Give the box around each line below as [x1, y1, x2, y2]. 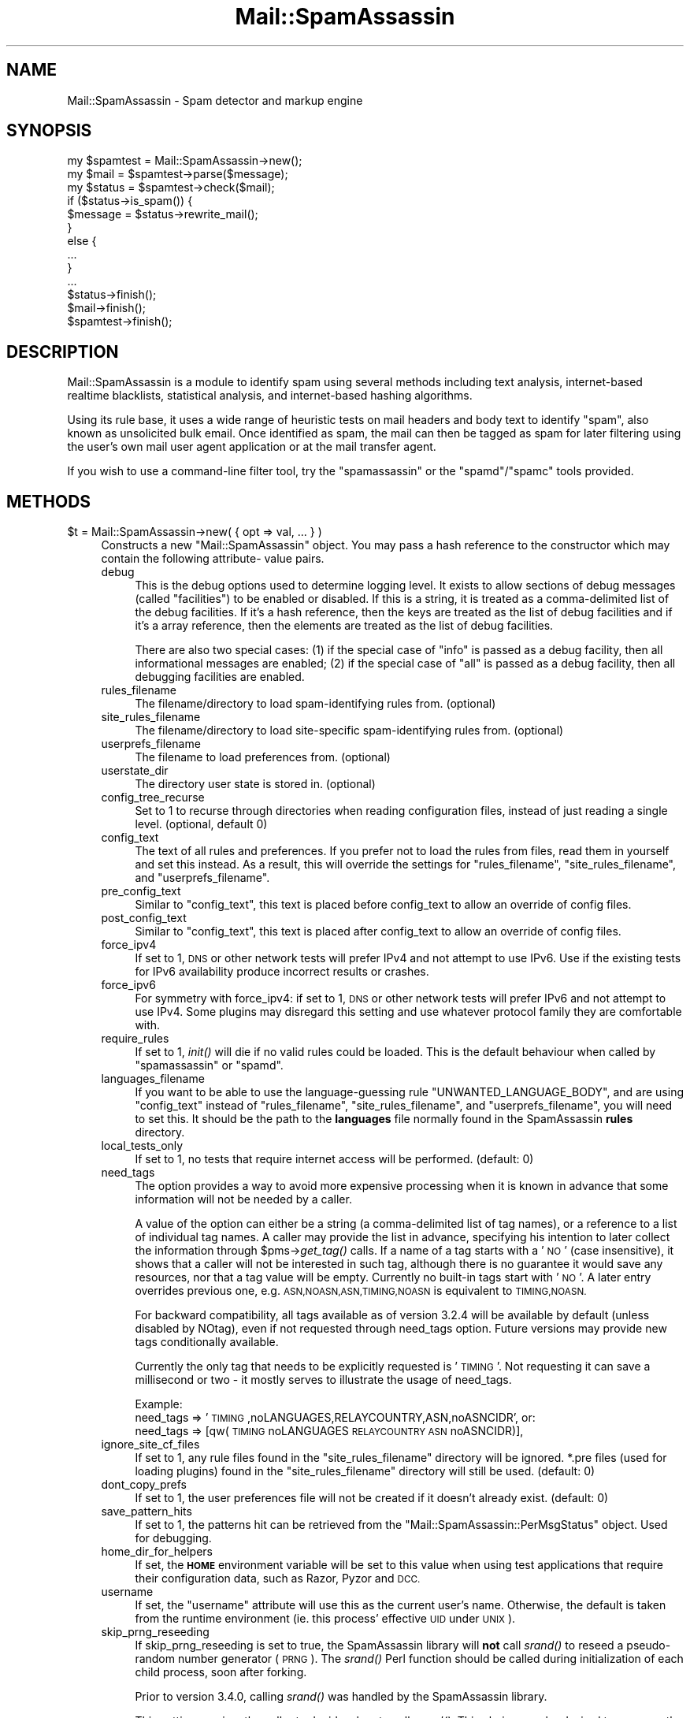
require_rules [101, 1032, 169, 1046]
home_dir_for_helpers [101, 1545, 213, 1559]
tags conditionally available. [135, 1335, 279, 1349]
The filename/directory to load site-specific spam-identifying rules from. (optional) [135, 723, 564, 738]
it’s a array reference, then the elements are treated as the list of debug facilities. [135, 619, 554, 633]
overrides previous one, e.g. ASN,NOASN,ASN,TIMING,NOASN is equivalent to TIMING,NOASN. [135, 1284, 587, 1298]
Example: [135, 1397, 183, 1411]
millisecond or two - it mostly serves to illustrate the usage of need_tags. [135, 1373, 512, 1387]
